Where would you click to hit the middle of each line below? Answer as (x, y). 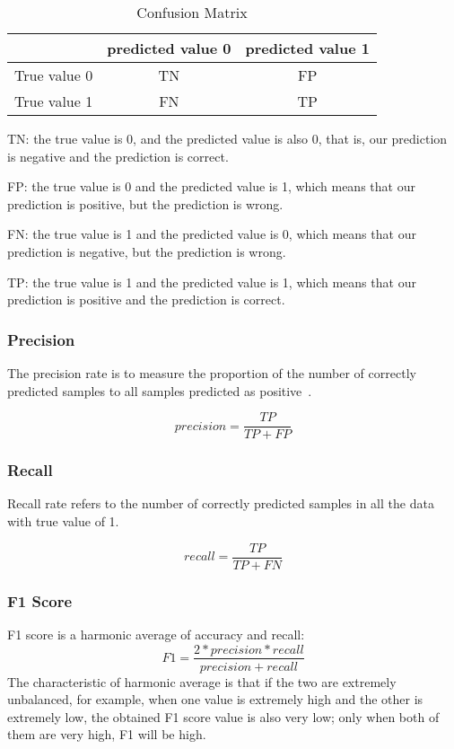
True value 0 (54, 75)
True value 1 (54, 101)
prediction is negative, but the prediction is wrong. (147, 251)
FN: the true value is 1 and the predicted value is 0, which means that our (212, 234)
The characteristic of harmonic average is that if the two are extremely (202, 681)
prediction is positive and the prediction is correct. (146, 300)
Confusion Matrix (192, 12)
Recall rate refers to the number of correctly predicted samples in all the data (221, 503)
